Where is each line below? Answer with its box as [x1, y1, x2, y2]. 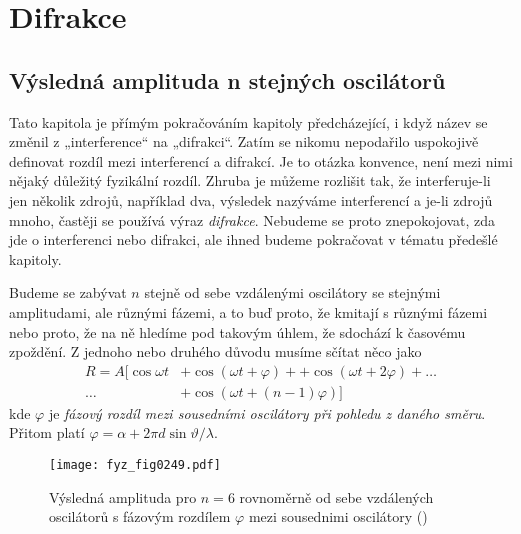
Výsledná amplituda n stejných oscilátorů [9, 64, 446, 95]
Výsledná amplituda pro [49, 486, 197, 507]
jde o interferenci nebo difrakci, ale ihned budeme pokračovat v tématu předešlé [9, 229, 498, 250]
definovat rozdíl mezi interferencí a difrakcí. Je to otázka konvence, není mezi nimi [9, 150, 513, 171]
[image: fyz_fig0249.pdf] [49, 457, 221, 472]
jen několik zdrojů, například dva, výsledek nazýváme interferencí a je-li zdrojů [9, 189, 493, 210]
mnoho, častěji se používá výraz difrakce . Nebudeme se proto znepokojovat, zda [9, 209, 496, 230]
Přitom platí [9, 422, 85, 443]
